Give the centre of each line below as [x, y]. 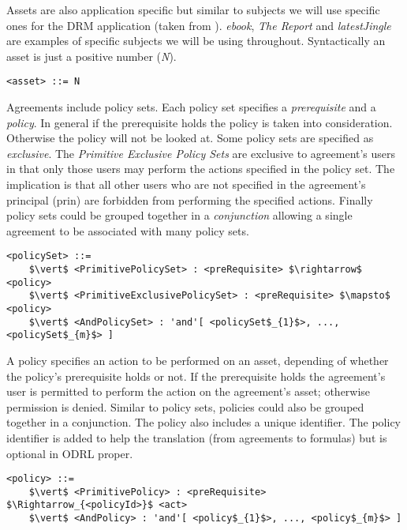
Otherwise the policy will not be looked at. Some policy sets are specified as [190, 138]
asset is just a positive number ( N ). [91, 56]
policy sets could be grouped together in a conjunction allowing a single [179, 215]
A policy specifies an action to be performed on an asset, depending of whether [198, 360]
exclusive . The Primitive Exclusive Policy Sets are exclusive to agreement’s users [201, 153]
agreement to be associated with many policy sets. [128, 230]
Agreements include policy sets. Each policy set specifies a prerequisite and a [191, 107]
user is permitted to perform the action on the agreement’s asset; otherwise [189, 391]
